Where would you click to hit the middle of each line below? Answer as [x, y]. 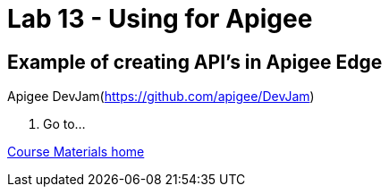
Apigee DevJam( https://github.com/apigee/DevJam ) [161, 97]
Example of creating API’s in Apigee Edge [195, 62]
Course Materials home [76, 152]
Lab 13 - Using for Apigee [160, 19]
